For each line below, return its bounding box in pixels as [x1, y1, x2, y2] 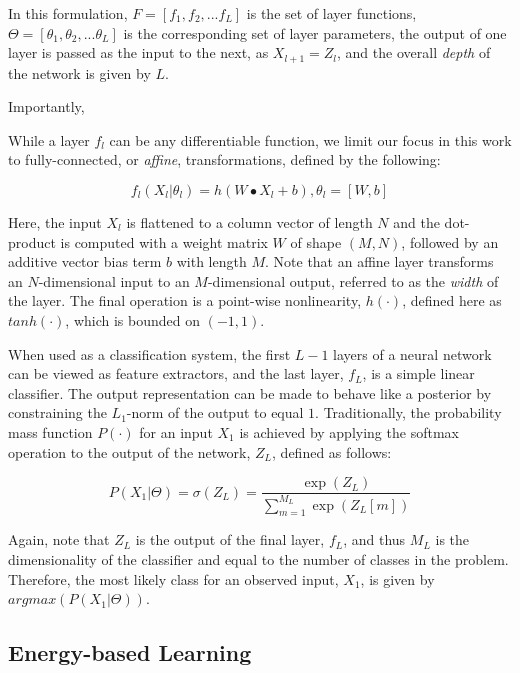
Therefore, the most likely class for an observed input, [8, 568, 339, 589]
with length [176, 251, 247, 272]
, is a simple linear [362, 363, 475, 384]
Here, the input [8, 212, 102, 233]
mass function [8, 421, 93, 442]
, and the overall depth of [337, 42, 491, 63]
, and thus [343, 529, 406, 550]
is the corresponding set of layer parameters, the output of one [123, 22, 507, 43]
